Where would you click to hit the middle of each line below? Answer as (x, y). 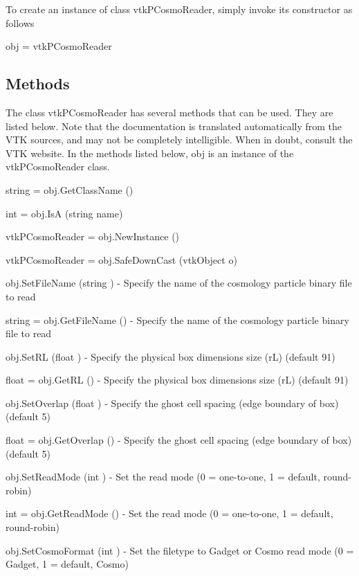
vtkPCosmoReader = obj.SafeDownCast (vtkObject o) (121, 259)
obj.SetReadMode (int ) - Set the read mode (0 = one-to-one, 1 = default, (163, 477)
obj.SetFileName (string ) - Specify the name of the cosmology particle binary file (179, 283)
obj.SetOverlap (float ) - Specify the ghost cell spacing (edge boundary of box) (172, 403)
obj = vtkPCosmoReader (59, 46)
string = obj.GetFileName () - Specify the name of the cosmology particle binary (177, 319)
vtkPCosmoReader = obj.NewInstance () (93, 236)
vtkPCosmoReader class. (58, 166)
